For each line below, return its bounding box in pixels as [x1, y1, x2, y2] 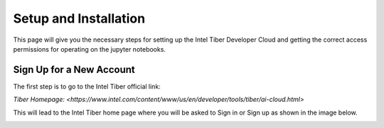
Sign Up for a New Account [13, 64, 135, 76]
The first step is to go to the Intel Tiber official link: [13, 82, 161, 91]
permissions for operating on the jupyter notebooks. [13, 45, 166, 53]
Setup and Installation [13, 11, 146, 26]
